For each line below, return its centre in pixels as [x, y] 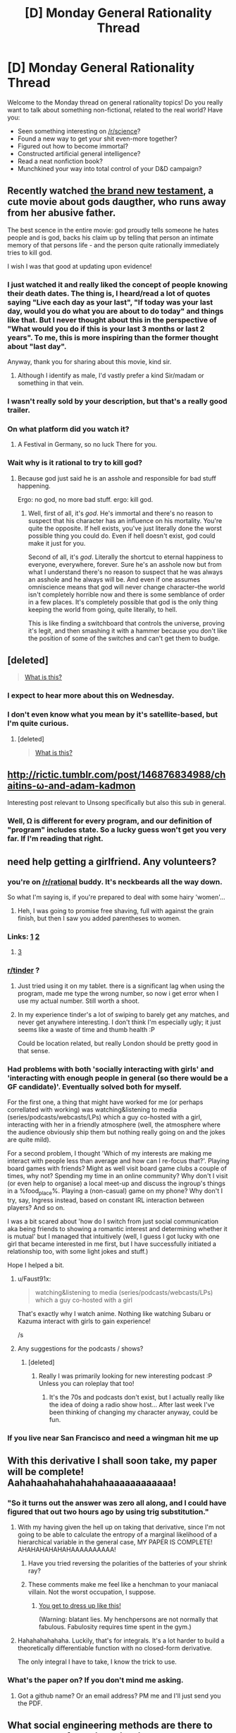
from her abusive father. [62, 213]
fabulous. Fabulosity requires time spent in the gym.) [115, 1627]
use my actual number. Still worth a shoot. [78, 1001]
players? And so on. [36, 1207]
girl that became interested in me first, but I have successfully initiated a [112, 1244]
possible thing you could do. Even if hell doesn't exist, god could [122, 536]
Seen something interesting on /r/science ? [79, 131]
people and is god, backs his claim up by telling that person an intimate [110, 237]
